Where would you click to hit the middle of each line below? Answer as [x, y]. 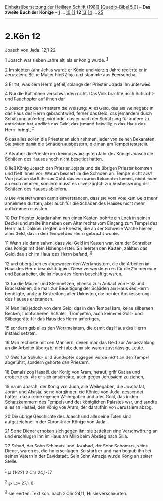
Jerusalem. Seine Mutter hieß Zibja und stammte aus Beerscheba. [71, 74]
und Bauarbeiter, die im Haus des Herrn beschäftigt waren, [64, 274]
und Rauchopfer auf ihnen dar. [35, 99]
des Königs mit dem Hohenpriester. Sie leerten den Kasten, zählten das [76, 248]
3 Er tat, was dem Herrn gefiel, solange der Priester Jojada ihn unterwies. [78, 84]
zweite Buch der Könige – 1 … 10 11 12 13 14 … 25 [54, 12]
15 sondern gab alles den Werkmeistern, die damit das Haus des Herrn [76, 328]
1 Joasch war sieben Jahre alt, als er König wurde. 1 [57, 59]
